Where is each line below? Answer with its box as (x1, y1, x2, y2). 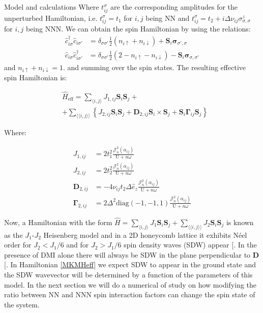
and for (66, 239, 89, 250)
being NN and (145, 12, 190, 23)
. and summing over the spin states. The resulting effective (63, 61, 246, 72)
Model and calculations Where (4, 2, 99, 12)
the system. (4, 299, 40, 309)
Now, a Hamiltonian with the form (4, 216, 112, 227)
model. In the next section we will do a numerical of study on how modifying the (4, 279, 257, 290)
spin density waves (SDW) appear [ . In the (124, 239, 257, 250)
